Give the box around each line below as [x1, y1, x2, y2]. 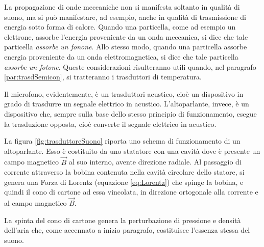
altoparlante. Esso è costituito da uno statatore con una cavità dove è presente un [4, 145, 260, 156]
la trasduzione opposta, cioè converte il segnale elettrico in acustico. [4, 118, 217, 129]
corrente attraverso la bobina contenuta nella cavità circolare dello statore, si [4, 167, 245, 177]
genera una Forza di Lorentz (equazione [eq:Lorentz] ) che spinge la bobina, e [4, 176, 244, 187]
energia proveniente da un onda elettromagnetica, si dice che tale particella [4, 51, 238, 62]
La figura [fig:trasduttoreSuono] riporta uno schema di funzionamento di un [4, 135, 241, 146]
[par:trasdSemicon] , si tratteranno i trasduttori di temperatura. [4, 71, 202, 82]
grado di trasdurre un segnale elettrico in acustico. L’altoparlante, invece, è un [4, 98, 249, 109]
